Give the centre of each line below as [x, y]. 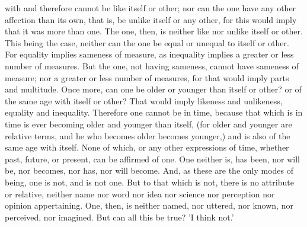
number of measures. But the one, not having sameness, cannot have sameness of [152, 65]
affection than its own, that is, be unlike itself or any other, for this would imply [151, 19]
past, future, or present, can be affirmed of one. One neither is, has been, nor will [152, 159]
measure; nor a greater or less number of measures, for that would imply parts [147, 77]
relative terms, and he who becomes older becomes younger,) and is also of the [148, 135]
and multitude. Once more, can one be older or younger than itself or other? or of [153, 89]
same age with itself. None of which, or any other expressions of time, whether [147, 147]
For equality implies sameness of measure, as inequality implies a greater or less [149, 54]
